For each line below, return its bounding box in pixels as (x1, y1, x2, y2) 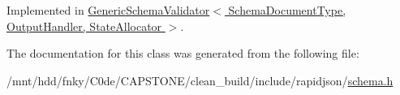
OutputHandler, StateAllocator (6, 17, 162, 34)
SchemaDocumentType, (228, 2, 346, 18)
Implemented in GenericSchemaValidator (6, 2, 210, 18)
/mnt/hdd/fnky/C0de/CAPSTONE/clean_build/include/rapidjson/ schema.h (6, 71, 394, 89)
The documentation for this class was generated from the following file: (6, 45, 359, 62)
